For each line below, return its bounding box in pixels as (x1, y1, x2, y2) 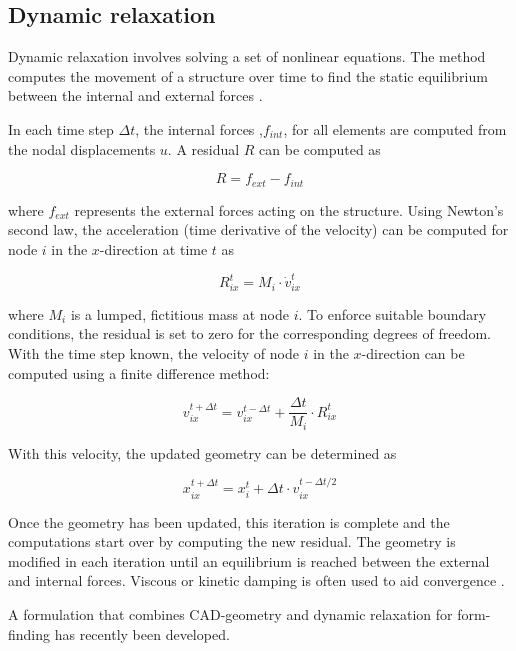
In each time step (8, 118, 114, 139)
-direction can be (361, 343, 465, 364)
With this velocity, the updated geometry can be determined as (8, 442, 397, 463)
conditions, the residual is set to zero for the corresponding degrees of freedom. (8, 323, 491, 344)
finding (8, 623, 51, 644)
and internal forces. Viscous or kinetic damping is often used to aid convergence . (8, 570, 505, 591)
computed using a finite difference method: (8, 362, 270, 383)
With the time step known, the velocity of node (8, 343, 299, 364)
